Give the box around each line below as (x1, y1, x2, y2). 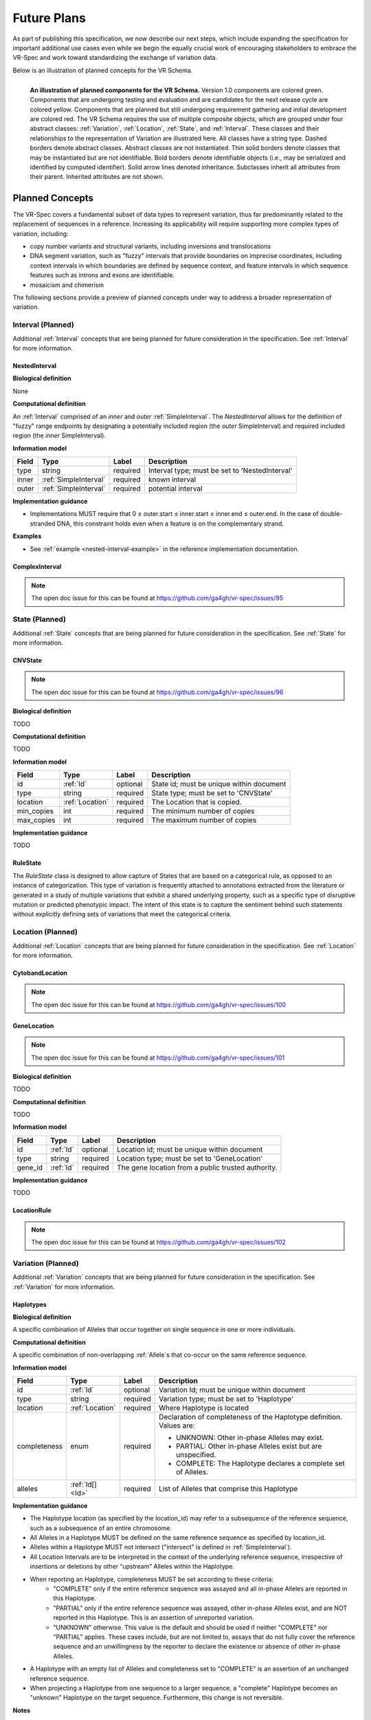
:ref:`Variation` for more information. (12, 1282, 115, 1291)
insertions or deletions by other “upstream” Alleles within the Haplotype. (30, 1562, 235, 1571)
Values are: (159, 1421, 195, 1430)
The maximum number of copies (151, 815, 257, 825)
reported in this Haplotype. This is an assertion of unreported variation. (53, 1613, 254, 1622)
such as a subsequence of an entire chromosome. (30, 1524, 172, 1532)
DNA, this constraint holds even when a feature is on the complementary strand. (56, 519, 284, 528)
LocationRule (12, 1206, 52, 1214)
